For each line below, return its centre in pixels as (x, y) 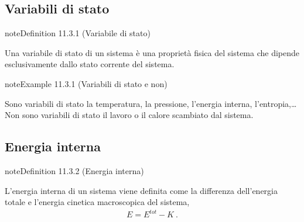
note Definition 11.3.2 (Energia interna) (74, 170)
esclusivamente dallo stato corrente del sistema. (90, 64)
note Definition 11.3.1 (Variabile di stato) (78, 33)
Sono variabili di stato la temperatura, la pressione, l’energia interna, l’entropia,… (151, 103)
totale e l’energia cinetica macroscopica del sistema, (97, 202)
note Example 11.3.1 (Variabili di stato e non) (86, 83)
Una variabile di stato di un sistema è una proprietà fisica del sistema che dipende (152, 52)
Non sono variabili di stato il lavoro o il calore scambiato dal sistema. (129, 115)
